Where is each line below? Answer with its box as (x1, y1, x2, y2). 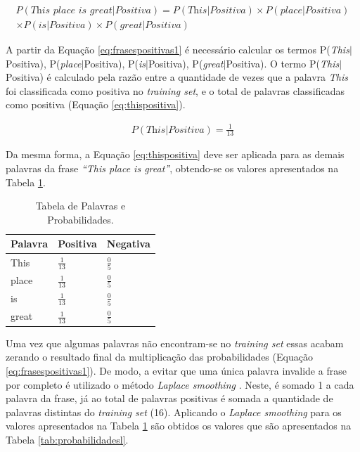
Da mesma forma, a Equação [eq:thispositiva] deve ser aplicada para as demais (6, 147, 345, 162)
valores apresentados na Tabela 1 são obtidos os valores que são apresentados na (6, 418, 352, 433)
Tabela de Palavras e (35, 198, 126, 213)
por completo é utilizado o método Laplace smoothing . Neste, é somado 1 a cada (6, 377, 354, 392)
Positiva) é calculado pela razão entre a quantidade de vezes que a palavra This (6, 70, 348, 84)
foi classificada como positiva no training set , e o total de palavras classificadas (6, 83, 345, 98)
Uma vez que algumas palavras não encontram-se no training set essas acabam (6, 335, 344, 350)
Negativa (106, 236, 150, 251)
